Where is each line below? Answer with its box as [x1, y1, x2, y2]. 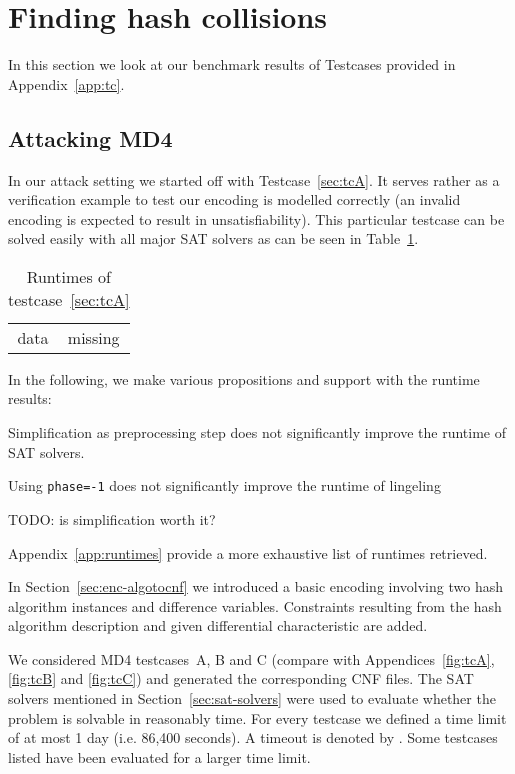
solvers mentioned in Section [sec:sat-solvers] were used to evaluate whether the [8, 688, 496, 709]
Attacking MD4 [8, 122, 173, 153]
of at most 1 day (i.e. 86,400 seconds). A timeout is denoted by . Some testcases [8, 727, 498, 748]
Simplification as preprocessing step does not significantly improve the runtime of [8, 422, 507, 443]
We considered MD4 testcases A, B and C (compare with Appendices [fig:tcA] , [8, 648, 495, 669]
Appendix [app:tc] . [8, 73, 125, 94]
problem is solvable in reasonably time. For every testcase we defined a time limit [8, 707, 507, 728]
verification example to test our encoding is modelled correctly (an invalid [8, 189, 461, 210]
